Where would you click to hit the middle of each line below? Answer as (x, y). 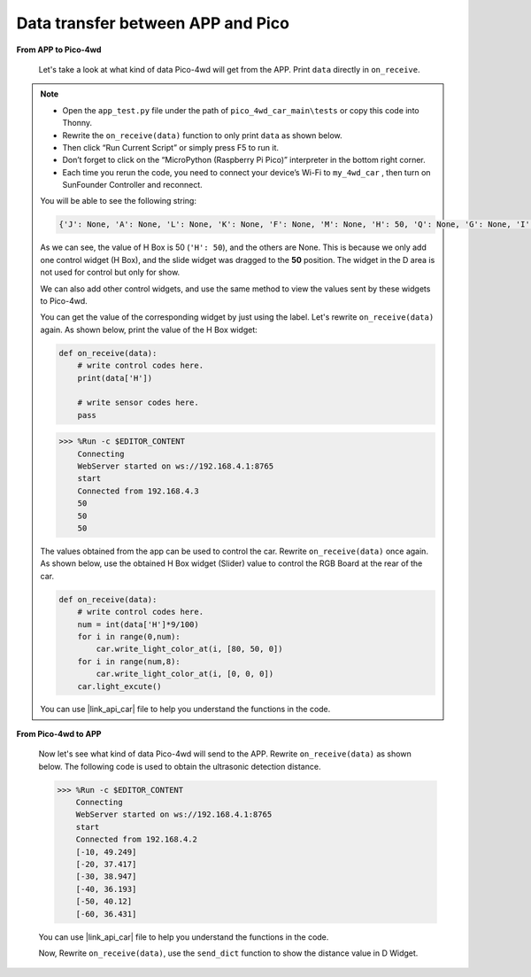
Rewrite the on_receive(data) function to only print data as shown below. (202, 135)
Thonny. (77, 123)
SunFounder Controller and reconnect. (132, 185)
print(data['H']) (115, 378)
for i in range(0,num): (129, 636)
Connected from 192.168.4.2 (137, 840)
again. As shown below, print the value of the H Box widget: (149, 330)
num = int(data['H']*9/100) (138, 624)
